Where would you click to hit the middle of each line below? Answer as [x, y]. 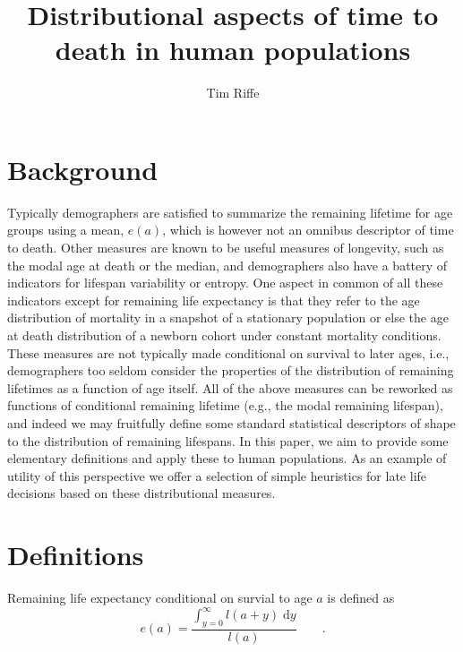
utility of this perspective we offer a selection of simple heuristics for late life [217, 475]
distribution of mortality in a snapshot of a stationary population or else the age [228, 317]
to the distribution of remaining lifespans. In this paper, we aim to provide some [228, 440]
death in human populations [233, 50]
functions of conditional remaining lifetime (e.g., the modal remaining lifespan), [225, 405]
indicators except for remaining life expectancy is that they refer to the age [214, 300]
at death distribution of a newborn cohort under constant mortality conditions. [224, 335]
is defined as [361, 598]
